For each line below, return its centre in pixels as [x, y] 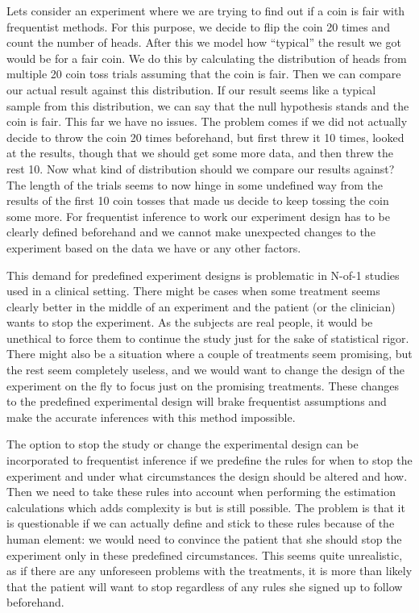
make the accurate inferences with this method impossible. [151, 417]
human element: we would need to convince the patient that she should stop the [204, 539]
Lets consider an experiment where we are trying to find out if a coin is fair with [206, 10]
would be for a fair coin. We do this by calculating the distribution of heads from [207, 58]
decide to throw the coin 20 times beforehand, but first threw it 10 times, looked [205, 137]
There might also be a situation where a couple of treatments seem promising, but [209, 354]
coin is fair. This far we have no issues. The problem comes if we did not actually [207, 121]
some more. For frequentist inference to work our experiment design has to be [198, 216]
